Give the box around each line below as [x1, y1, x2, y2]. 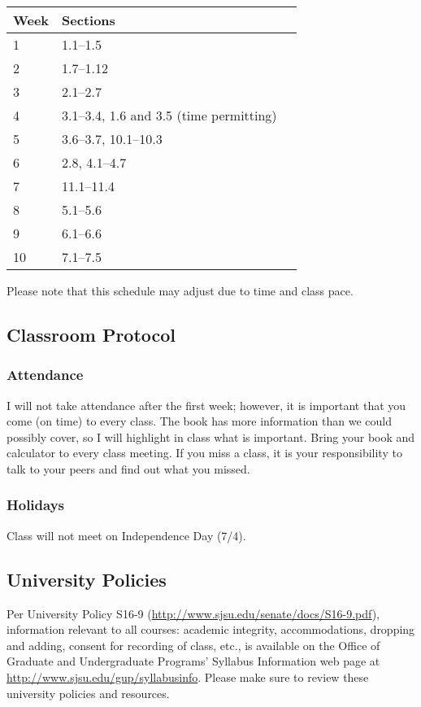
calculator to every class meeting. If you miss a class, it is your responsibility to [7, 444, 402, 461]
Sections [62, 11, 115, 29]
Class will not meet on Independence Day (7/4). [7, 526, 246, 543]
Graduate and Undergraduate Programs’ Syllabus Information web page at [7, 652, 380, 670]
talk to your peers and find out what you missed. [7, 460, 250, 477]
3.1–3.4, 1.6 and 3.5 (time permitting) [62, 106, 277, 124]
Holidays [7, 495, 64, 515]
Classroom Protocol [7, 321, 176, 347]
